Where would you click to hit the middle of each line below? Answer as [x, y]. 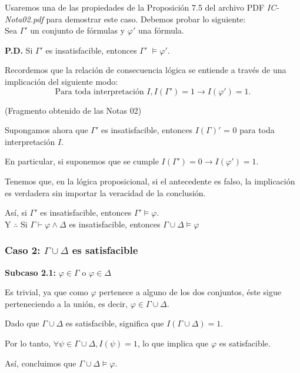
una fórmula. [161, 30]
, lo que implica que [173, 343]
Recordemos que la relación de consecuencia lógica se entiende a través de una [146, 70]
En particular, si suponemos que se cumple [82, 161]
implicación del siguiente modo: [61, 81]
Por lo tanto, [28, 343]
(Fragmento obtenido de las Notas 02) [73, 110]
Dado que [22, 323]
